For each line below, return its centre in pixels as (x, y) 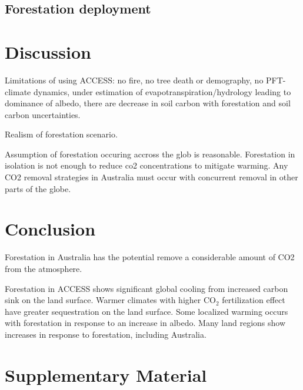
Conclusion (50, 229)
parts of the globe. (38, 188)
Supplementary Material (106, 374)
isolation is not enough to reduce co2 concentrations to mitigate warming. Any (146, 165)
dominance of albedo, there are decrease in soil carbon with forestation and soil (148, 103)
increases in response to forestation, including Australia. (106, 334)
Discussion (48, 51)
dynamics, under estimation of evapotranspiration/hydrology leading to (162, 91)
